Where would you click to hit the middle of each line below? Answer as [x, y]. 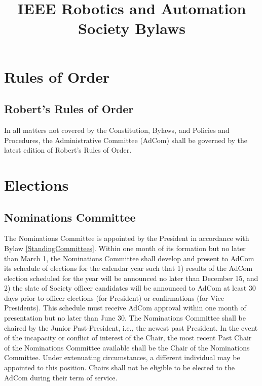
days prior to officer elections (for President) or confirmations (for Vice [114, 297]
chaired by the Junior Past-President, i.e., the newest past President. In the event [131, 327]
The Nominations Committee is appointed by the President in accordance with [127, 238]
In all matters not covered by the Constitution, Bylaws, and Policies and [117, 130]
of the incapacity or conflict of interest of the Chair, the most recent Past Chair [128, 338]
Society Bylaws [132, 28]
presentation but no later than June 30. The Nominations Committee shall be [125, 318]
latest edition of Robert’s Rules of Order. [68, 150]
